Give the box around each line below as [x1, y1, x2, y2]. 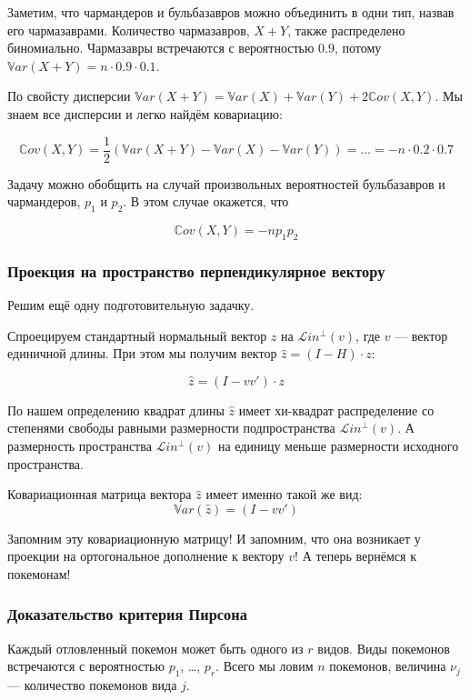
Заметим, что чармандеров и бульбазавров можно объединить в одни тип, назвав [7, 3, 455, 21]
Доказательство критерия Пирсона [7, 603, 247, 625]
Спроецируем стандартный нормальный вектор [7, 325, 267, 345]
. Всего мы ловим [215, 656, 314, 675]
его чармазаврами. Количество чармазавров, [7, 20, 250, 39]
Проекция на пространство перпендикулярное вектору [7, 259, 385, 282]
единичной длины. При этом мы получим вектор [7, 344, 277, 363]
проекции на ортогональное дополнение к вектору [7, 546, 285, 565]
